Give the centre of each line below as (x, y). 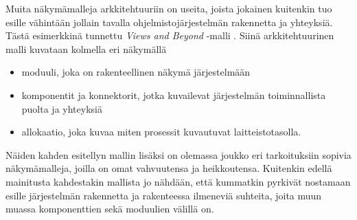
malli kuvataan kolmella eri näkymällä (86, 48)
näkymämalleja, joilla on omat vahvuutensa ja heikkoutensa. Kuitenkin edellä (169, 168)
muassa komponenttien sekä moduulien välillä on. (110, 209)
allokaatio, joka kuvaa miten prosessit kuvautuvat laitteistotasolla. (161, 132)
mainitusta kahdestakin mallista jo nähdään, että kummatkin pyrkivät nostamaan (178, 181)
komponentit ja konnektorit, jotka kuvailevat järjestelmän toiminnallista (174, 95)
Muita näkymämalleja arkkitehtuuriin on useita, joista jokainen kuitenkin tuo (169, 8)
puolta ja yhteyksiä (62, 108)
